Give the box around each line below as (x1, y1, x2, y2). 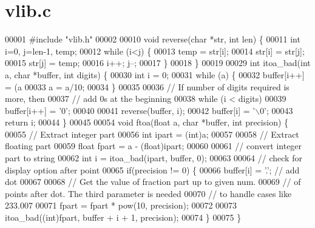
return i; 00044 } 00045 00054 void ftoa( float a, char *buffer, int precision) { (5, 116, 289, 129)
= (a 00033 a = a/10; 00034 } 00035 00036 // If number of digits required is (5, 80, 290, 93)
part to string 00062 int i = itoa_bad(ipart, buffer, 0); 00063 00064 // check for (5, 152, 302, 164)
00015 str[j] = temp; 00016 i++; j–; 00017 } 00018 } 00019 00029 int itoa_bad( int (5, 56, 311, 69)
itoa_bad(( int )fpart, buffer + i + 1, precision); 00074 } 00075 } (5, 211, 242, 224)
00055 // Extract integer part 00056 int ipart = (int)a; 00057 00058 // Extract (5, 127, 299, 140)
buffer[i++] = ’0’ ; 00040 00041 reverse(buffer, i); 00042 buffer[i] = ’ (5, 104, 256, 116)
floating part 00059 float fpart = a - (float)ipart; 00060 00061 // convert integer (5, 139, 302, 152)
